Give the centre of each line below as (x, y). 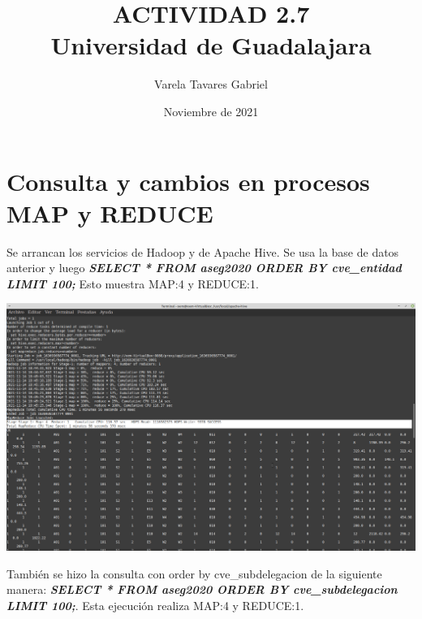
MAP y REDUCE (110, 212)
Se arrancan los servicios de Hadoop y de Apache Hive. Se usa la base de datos (203, 251)
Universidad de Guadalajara (211, 45)
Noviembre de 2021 (211, 111)
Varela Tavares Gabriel (211, 84)
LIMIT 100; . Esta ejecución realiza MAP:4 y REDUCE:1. (155, 605)
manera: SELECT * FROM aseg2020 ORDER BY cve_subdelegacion (202, 589)
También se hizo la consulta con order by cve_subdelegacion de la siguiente (194, 573)
